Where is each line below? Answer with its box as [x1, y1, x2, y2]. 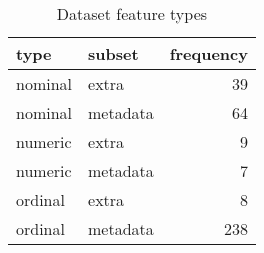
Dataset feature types [56, 2, 208, 25]
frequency [169, 42, 248, 65]
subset [88, 42, 139, 65]
